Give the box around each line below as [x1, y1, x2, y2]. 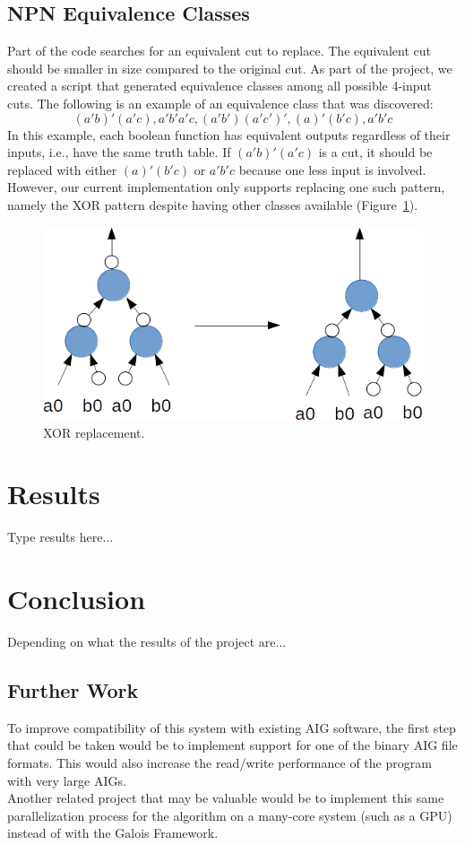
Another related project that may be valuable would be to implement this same [7, 788, 444, 807]
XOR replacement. [43, 422, 145, 441]
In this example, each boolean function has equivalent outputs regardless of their [7, 125, 451, 144]
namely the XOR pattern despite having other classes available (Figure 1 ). [7, 195, 418, 213]
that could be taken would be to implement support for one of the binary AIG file [7, 736, 458, 754]
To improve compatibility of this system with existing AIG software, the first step [7, 718, 456, 736]
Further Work [7, 675, 139, 703]
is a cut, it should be [318, 143, 433, 161]
